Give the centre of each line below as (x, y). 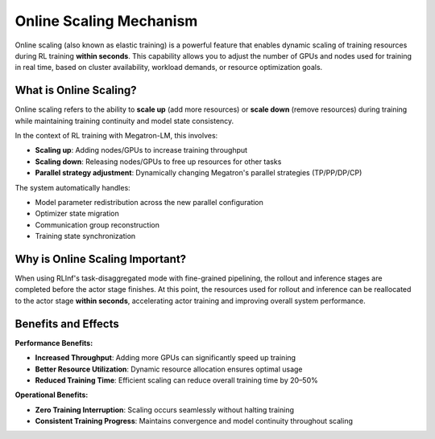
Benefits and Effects (67, 324)
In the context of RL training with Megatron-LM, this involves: (116, 136)
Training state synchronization (85, 236)
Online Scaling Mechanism (106, 21)
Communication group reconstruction (97, 224)
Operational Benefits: (52, 395)
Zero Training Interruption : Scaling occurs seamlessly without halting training (164, 409)
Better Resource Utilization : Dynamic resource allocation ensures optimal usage (169, 369)
